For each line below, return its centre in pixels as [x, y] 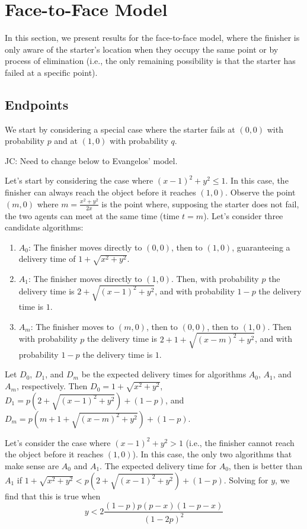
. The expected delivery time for [158, 466]
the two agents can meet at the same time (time [92, 215]
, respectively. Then [52, 386]
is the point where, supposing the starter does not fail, [200, 203]
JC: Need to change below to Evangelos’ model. [91, 160]
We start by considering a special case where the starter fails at [120, 129]
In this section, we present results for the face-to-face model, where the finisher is [152, 38]
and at [66, 141]
